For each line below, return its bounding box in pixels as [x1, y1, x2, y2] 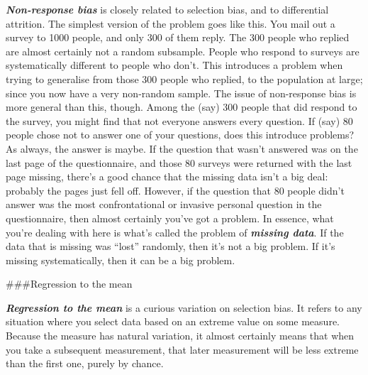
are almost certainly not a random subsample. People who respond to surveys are [6, 43, 359, 58]
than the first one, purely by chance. [6, 356, 164, 371]
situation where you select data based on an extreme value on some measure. [6, 314, 340, 329]
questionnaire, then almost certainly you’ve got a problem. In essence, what [6, 210, 334, 225]
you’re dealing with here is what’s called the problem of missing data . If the [6, 224, 344, 239]
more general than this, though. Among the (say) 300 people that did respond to [6, 99, 357, 114]
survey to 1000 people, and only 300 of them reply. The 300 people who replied [6, 30, 350, 45]
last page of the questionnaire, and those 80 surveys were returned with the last [6, 155, 352, 170]
